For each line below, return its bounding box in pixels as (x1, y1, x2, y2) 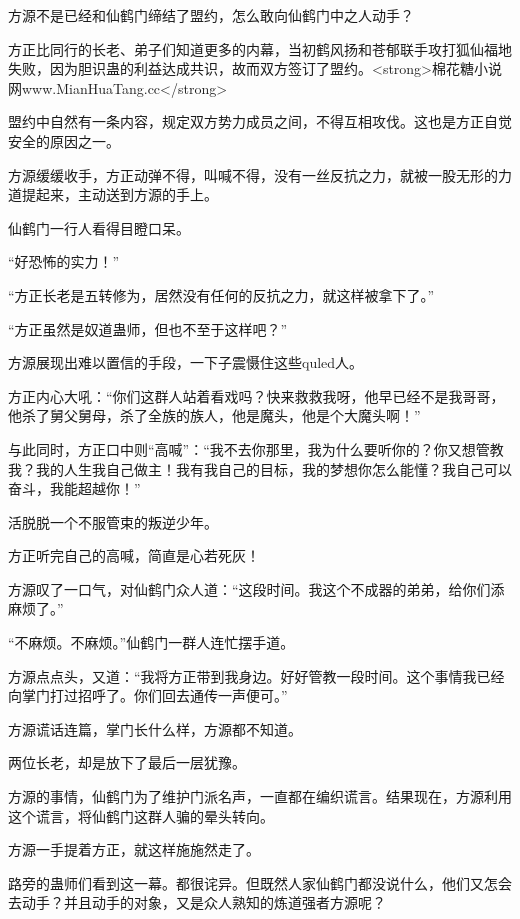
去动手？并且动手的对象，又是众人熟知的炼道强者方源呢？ (8, 892, 386, 913)
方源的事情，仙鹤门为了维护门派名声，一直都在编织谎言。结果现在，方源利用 (8, 786, 512, 807)
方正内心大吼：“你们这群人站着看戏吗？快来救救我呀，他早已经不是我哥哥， (8, 385, 505, 406)
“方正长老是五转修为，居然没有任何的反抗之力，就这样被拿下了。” (8, 284, 435, 305)
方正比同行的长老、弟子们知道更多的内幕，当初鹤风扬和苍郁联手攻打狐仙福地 (8, 38, 512, 59)
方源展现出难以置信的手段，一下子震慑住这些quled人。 (8, 352, 364, 373)
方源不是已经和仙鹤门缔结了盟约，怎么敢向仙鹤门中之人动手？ (8, 5, 414, 25)
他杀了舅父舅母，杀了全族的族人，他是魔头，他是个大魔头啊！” (8, 405, 421, 426)
